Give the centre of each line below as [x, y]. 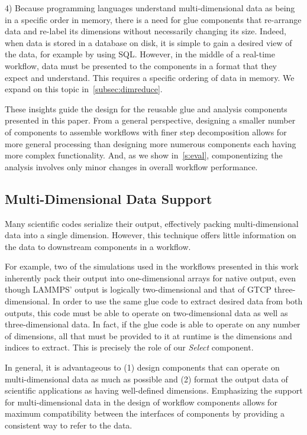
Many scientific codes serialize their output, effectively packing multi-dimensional [152, 223]
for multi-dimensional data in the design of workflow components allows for [141, 402]
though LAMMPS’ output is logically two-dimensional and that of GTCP [138, 289]
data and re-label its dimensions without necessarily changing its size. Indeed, [146, 31]
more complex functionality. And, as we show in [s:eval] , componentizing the [144, 155]
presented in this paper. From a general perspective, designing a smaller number [150, 120]
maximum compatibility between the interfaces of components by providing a [145, 413]
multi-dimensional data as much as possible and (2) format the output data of [146, 379]
